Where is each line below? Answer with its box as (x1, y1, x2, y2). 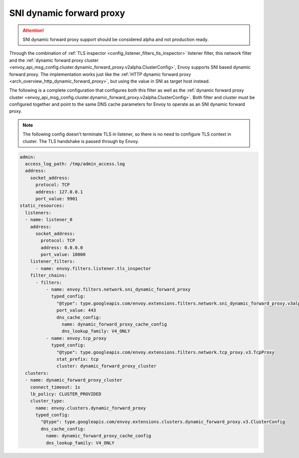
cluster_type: (30, 398, 65, 404)
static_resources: (19, 203, 65, 209)
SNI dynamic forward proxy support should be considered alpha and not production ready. (22, 36, 209, 42)
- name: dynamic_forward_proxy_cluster (25, 377, 123, 383)
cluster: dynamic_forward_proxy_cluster (56, 363, 156, 369)
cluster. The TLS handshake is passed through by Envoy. (22, 138, 139, 144)
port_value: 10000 (40, 252, 86, 258)
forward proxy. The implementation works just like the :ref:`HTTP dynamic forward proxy (9, 71, 191, 77)
